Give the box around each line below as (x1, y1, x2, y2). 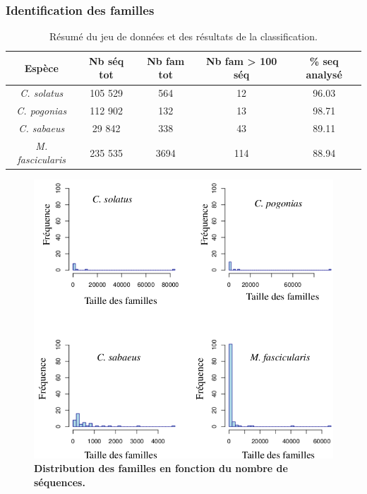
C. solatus (20, 86, 64, 100)
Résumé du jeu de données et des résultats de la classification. (49, 29, 318, 44)
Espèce (24, 60, 59, 75)
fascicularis (17, 152, 66, 167)
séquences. (34, 474, 85, 489)
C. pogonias (16, 103, 67, 118)
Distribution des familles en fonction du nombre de (34, 461, 288, 476)
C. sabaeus (18, 120, 65, 135)
